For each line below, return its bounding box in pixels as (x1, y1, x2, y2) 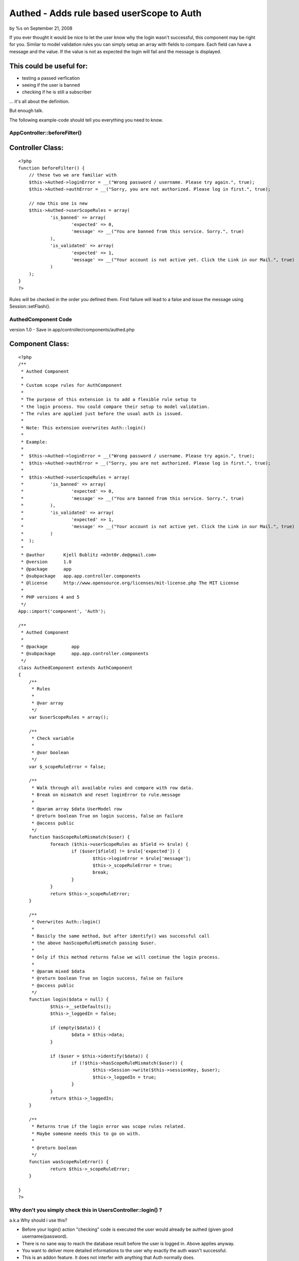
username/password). (22, 1233, 68, 1239)
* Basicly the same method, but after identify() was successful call (31, 933, 210, 939)
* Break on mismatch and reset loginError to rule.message (31, 792, 181, 798)
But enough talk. (9, 107, 44, 113)
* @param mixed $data (31, 968, 85, 974)
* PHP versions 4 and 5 (21, 594, 80, 600)
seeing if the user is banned (22, 82, 80, 88)
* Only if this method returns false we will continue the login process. (31, 954, 220, 960)
